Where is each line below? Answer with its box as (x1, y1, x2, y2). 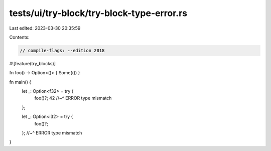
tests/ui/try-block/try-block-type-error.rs (9, 8, 188, 19)
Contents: (9, 34, 30, 40)
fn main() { (9, 79, 32, 85)
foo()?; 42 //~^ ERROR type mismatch (34, 95, 112, 101)
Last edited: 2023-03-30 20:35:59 (9, 25, 81, 31)
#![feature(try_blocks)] (9, 60, 56, 66)
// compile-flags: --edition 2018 (20, 48, 105, 53)
